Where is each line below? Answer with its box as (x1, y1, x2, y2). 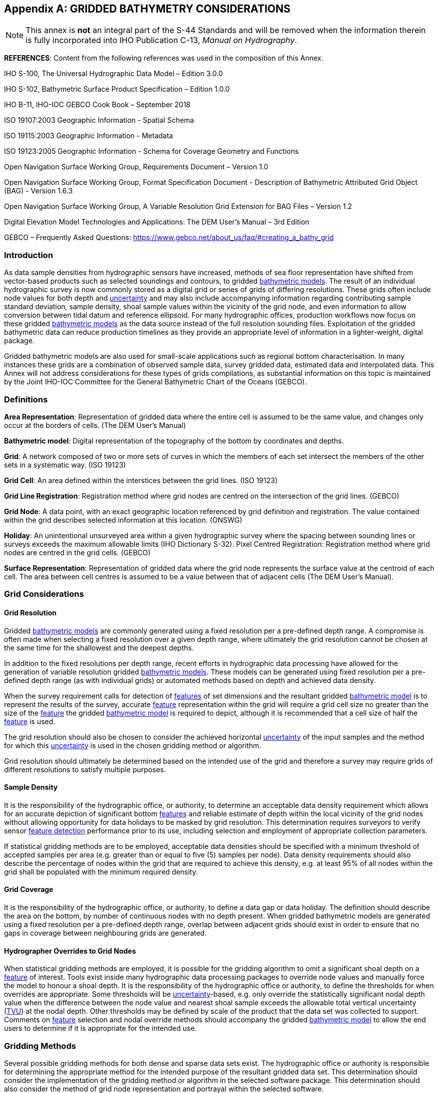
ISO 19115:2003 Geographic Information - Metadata (4, 131, 173, 140)
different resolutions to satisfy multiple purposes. (4, 765, 166, 774)
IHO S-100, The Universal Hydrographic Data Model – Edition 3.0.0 (4, 69, 223, 78)
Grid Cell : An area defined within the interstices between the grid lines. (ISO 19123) (4, 476, 278, 485)
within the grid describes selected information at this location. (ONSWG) (4, 515, 243, 524)
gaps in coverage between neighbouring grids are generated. (4, 928, 207, 937)
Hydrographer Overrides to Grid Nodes (4, 946, 136, 955)
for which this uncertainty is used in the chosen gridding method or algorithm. (4, 741, 262, 750)
